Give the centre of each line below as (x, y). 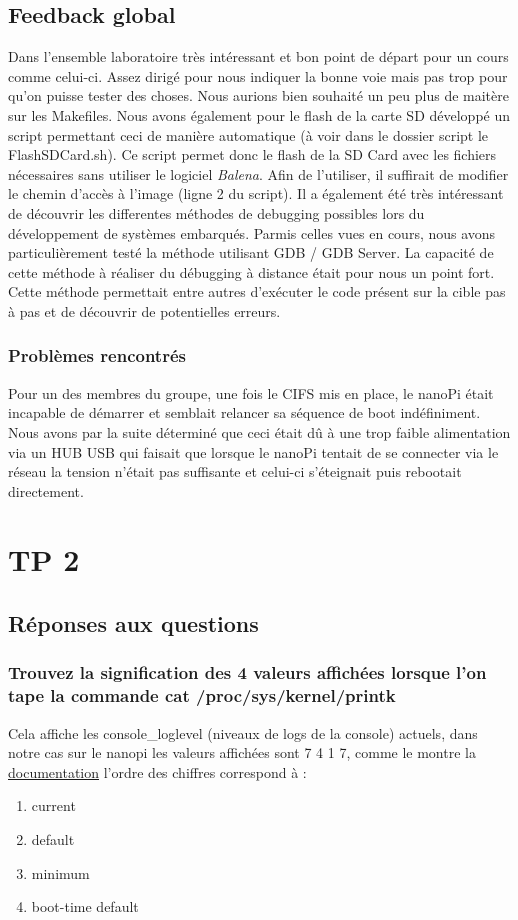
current (53, 805)
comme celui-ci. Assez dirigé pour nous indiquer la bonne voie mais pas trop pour (258, 75)
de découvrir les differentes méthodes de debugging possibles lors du (216, 212)
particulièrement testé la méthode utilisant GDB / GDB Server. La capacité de (251, 252)
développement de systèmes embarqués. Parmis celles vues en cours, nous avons (252, 232)
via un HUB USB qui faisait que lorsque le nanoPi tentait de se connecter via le (253, 451)
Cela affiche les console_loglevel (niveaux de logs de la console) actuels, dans (243, 732)
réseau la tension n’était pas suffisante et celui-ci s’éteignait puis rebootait (235, 471)
